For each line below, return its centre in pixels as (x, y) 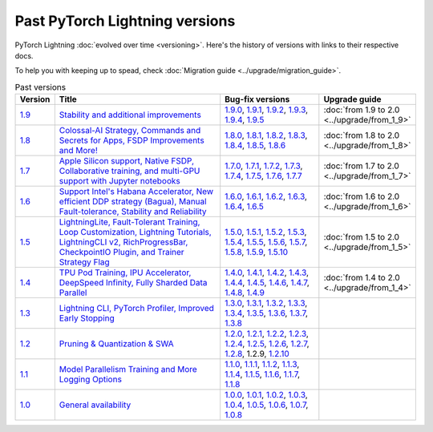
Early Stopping (87, 318)
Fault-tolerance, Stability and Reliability (133, 212)
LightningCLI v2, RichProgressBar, (123, 242)
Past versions (40, 87)
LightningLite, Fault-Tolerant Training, (129, 222)
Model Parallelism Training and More (128, 369)
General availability (95, 405)
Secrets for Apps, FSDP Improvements (132, 140)
